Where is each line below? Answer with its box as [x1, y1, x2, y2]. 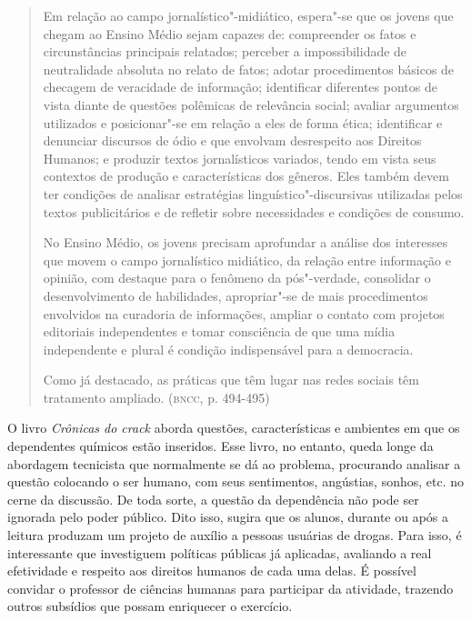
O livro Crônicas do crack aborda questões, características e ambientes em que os [7, 418, 460, 437]
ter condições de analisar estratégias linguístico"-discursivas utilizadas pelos [43, 184, 463, 203]
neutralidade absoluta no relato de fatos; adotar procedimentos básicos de [43, 59, 455, 78]
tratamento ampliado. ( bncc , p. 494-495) [43, 387, 270, 406]
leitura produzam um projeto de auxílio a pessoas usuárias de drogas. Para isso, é [7, 526, 462, 545]
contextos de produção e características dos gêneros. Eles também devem [43, 166, 449, 185]
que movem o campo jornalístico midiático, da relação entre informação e [43, 250, 451, 269]
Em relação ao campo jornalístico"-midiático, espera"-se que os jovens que [43, 6, 454, 25]
